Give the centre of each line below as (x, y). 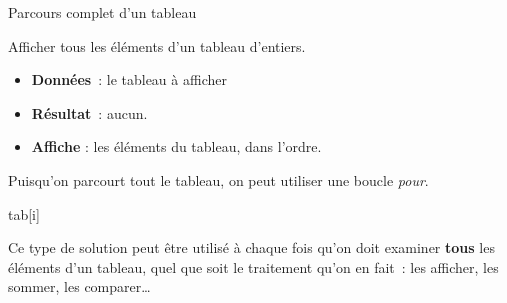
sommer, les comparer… (79, 286)
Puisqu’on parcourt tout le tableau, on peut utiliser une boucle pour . (218, 179)
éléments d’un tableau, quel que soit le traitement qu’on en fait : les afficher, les (253, 266)
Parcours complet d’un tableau (102, 12)
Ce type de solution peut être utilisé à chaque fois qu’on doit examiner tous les (251, 247)
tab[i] (24, 213)
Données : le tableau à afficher (129, 79)
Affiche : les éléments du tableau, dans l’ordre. (176, 146)
